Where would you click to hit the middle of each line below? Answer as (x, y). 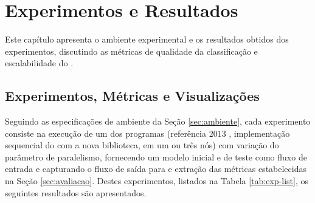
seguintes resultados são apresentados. (76, 192)
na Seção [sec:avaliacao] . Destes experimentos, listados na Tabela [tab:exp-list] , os (157, 181)
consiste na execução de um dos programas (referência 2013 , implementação (147, 133)
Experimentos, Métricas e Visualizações (132, 96)
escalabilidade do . (39, 63)
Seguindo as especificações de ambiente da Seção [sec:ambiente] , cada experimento (158, 121)
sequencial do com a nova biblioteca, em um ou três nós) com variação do (142, 145)
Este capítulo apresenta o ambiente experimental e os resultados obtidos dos (147, 39)
